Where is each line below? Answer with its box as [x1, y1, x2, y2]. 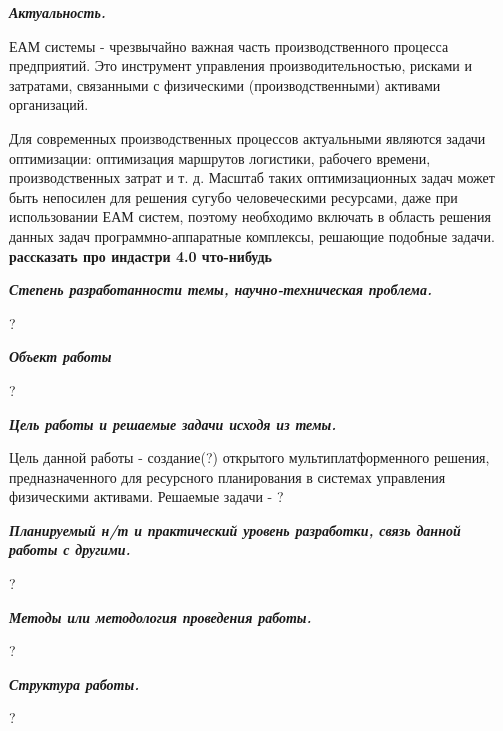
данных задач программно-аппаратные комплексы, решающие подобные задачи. [9, 225, 495, 246]
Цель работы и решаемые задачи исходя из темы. [9, 413, 337, 434]
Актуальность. [9, 2, 106, 22]
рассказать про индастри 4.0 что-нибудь [9, 245, 272, 266]
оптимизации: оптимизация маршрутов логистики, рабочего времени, [9, 147, 431, 168]
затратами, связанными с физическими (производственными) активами [9, 74, 441, 95]
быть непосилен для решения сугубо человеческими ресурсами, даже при [9, 186, 458, 207]
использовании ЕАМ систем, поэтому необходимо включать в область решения [9, 206, 492, 227]
